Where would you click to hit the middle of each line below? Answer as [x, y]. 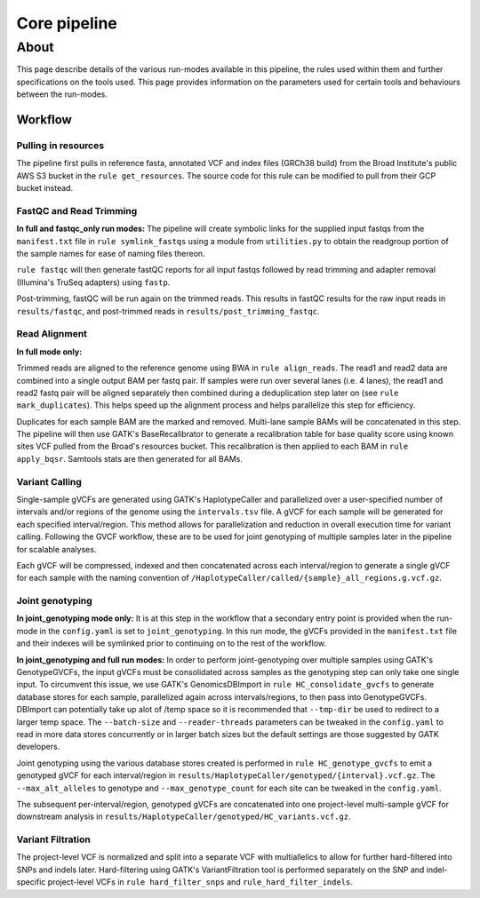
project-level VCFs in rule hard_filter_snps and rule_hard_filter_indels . [200, 882]
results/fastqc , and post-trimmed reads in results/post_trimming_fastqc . [168, 311]
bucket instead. [45, 188]
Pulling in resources [60, 145]
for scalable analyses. [56, 549]
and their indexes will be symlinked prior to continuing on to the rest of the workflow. [171, 643]
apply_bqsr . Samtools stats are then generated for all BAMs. [130, 458]
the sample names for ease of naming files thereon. [111, 254]
